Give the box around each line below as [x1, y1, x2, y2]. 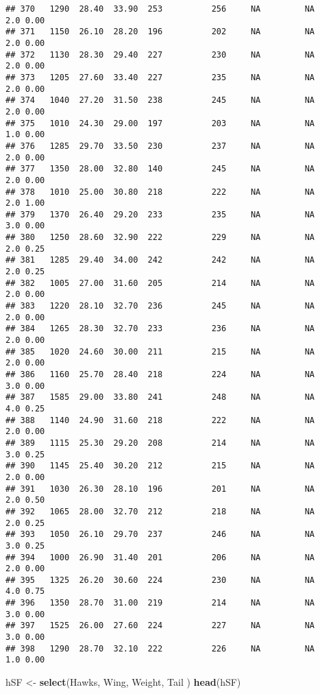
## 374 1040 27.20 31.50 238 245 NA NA [5, 95, 315, 106]
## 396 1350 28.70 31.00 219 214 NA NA [5, 598, 315, 608]
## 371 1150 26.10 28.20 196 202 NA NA [5, 27, 315, 37]
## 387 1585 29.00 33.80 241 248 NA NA [5, 392, 315, 403]
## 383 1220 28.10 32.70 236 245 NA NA [5, 301, 315, 311]
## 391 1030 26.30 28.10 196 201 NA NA [5, 483, 315, 494]
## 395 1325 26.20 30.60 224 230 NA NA [5, 575, 315, 585]
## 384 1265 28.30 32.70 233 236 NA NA [5, 324, 315, 334]
